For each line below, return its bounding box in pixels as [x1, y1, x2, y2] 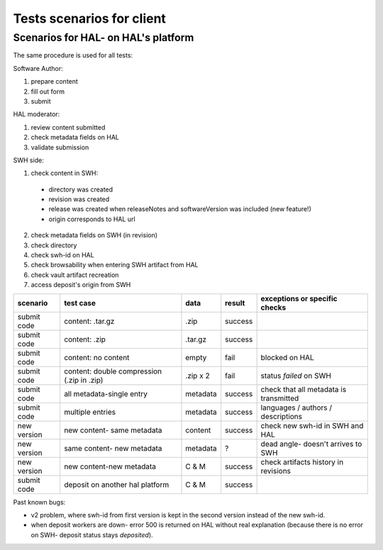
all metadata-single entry [64, 388, 148, 398]
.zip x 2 [185, 371, 210, 381]
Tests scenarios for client [13, 11, 167, 26]
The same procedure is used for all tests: [13, 51, 133, 60]
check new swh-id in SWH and [260, 420, 364, 430]
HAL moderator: [13, 110, 60, 118]
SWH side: [13, 156, 44, 164]
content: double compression [64, 366, 162, 376]
